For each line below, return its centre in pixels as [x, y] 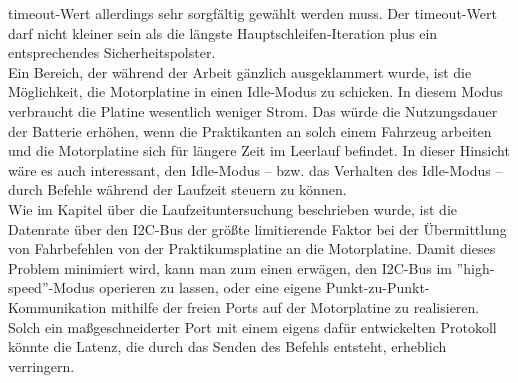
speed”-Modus [51, 287]
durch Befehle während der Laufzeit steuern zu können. [177, 189]
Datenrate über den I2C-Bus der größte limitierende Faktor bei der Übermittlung [257, 228]
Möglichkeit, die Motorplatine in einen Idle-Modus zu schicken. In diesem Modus [255, 91]
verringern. [41, 365]
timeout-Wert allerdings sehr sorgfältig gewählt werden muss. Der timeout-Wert [252, 13]
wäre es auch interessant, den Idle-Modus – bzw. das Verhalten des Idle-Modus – [255, 169]
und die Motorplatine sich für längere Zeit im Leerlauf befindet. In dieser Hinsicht [259, 150]
